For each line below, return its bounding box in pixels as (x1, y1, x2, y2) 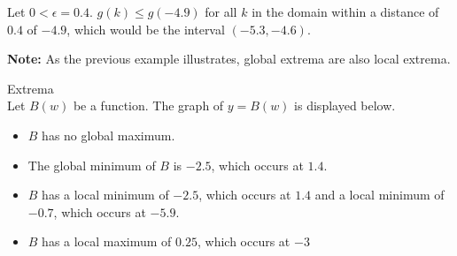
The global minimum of (27, 155, 156, 174)
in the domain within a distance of (252, 3, 439, 20)
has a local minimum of (42, 185, 169, 204)
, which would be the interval (66, 19, 225, 38)
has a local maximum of (42, 232, 172, 251)
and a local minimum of (314, 185, 445, 204)
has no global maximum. (42, 125, 175, 144)
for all (205, 3, 237, 20)
